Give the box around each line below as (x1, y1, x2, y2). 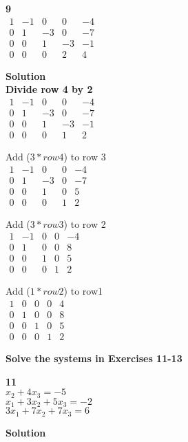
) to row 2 (63, 216, 106, 231)
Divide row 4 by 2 (6, 82, 93, 96)
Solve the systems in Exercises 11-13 (6, 351, 182, 366)
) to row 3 (63, 149, 106, 164)
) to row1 (63, 284, 103, 298)
